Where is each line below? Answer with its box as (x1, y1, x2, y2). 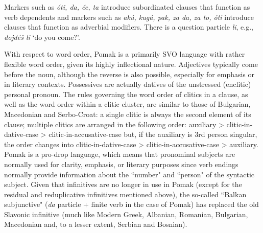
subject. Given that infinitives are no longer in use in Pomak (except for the (4, 179, 242, 190)
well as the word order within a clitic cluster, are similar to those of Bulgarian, (4, 99, 251, 109)
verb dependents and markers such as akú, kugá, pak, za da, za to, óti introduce (4, 11, 254, 22)
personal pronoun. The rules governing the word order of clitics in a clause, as (4, 88, 248, 99)
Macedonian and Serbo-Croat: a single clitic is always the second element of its (4, 108, 251, 119)
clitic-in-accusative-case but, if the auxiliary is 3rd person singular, (49, 129, 257, 139)
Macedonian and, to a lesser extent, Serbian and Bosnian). (4, 219, 187, 229)
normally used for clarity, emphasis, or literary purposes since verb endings (4, 158, 238, 169)
